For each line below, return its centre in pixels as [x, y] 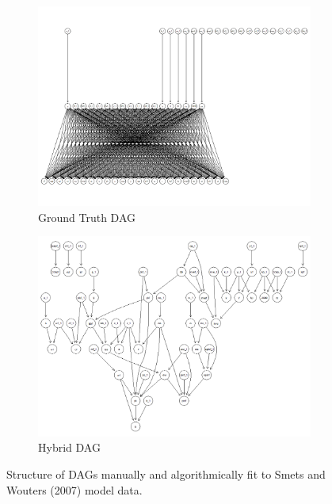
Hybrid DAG [69, 447]
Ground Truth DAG [87, 217]
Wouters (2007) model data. [74, 489]
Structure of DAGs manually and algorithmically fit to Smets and [166, 473]
